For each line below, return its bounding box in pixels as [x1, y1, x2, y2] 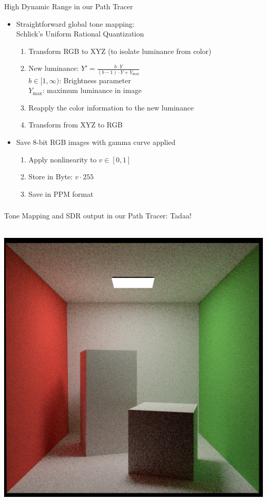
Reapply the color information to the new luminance [28, 102, 194, 113]
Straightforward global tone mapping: [16, 18, 135, 29]
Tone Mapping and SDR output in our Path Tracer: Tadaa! [4, 210, 192, 221]
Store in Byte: [28, 171, 73, 182]
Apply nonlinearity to [28, 154, 97, 164]
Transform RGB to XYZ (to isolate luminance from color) [28, 45, 212, 56]
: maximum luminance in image [42, 85, 142, 96]
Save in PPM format [28, 188, 93, 199]
